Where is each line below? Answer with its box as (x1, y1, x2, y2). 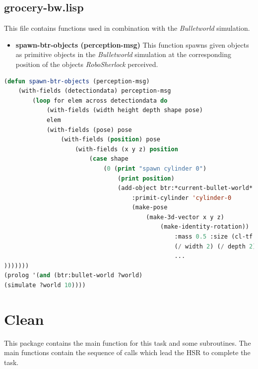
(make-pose (131, 204, 168, 211)
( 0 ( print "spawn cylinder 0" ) (103, 165, 207, 172)
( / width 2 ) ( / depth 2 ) (174, 243, 257, 250)
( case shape (89, 155, 129, 163)
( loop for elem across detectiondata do (32, 97, 168, 104)
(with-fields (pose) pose (46, 126, 132, 133)
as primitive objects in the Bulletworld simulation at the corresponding (15, 49, 232, 60)
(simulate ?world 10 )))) (4, 282, 86, 289)
